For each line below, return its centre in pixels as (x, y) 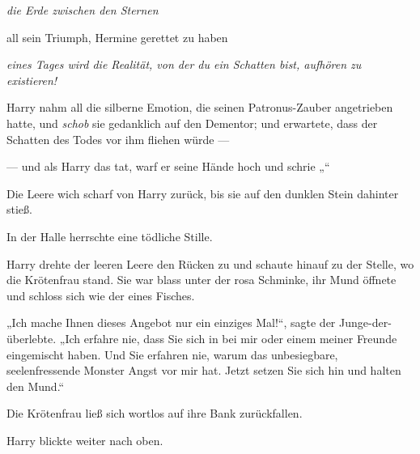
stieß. (19, 209)
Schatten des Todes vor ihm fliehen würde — (118, 139)
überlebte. (32, 338)
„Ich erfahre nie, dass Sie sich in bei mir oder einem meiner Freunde (228, 338)
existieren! (32, 80)
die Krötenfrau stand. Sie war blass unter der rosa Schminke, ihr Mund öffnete (202, 280)
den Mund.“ (36, 386)
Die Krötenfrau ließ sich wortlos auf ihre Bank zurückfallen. (155, 413)
